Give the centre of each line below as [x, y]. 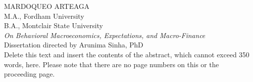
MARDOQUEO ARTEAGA [47, 6]
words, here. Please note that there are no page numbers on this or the [111, 64]
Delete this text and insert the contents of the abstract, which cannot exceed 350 [127, 54]
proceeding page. [29, 74]
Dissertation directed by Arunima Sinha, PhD [74, 45]
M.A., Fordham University [44, 16]
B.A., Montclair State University [53, 25]
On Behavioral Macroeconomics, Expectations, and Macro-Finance [105, 35]
